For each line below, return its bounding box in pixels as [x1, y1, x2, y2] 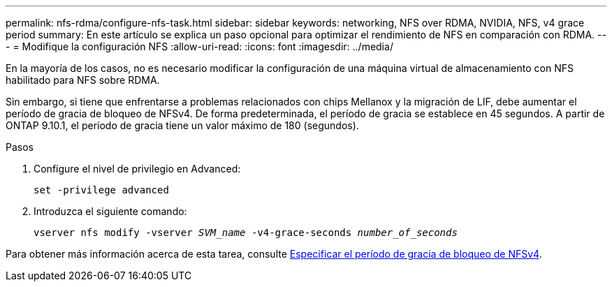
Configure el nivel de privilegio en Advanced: [34, 163, 241, 175]
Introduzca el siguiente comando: [34, 205, 187, 217]
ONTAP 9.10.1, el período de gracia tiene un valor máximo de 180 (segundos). [6, 119, 359, 131]
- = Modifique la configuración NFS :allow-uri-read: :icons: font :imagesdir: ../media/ [6, 41, 393, 52]
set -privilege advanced [34, 184, 169, 196]
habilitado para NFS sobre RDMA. [6, 74, 160, 86]
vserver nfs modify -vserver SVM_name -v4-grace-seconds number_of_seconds [34, 227, 458, 238]
